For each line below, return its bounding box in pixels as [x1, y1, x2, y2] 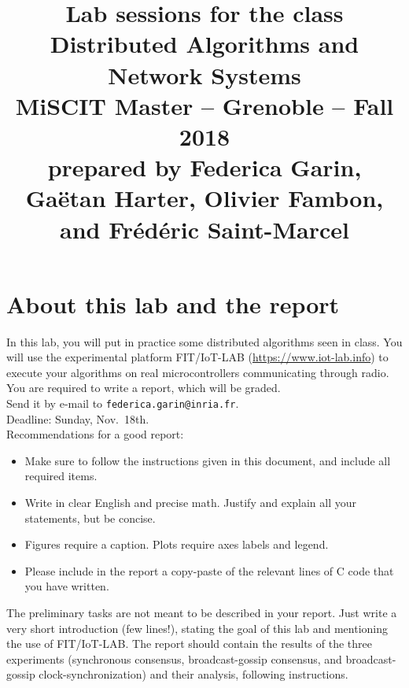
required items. [24, 468, 98, 484]
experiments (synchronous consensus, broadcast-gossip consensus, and [6, 650, 342, 667]
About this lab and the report [6, 287, 340, 320]
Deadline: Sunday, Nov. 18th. [6, 410, 149, 427]
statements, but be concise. [24, 509, 156, 526]
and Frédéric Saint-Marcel [60, 213, 349, 245]
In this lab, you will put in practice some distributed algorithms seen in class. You [6, 333, 403, 350]
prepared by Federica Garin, [47, 151, 362, 183]
